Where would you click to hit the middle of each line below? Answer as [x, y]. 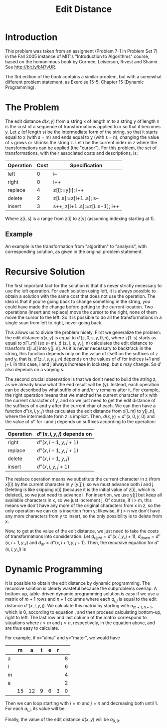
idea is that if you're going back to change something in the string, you [78, 301]
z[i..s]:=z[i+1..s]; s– [76, 198]
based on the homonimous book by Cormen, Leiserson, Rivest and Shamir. [82, 61]
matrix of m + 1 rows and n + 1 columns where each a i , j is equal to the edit [81, 600]
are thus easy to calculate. [32, 628]
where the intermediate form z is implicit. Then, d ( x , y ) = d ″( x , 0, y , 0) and [80, 416]
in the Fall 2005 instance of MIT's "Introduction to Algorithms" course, [77, 56]
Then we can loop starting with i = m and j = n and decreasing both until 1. [82, 703]
